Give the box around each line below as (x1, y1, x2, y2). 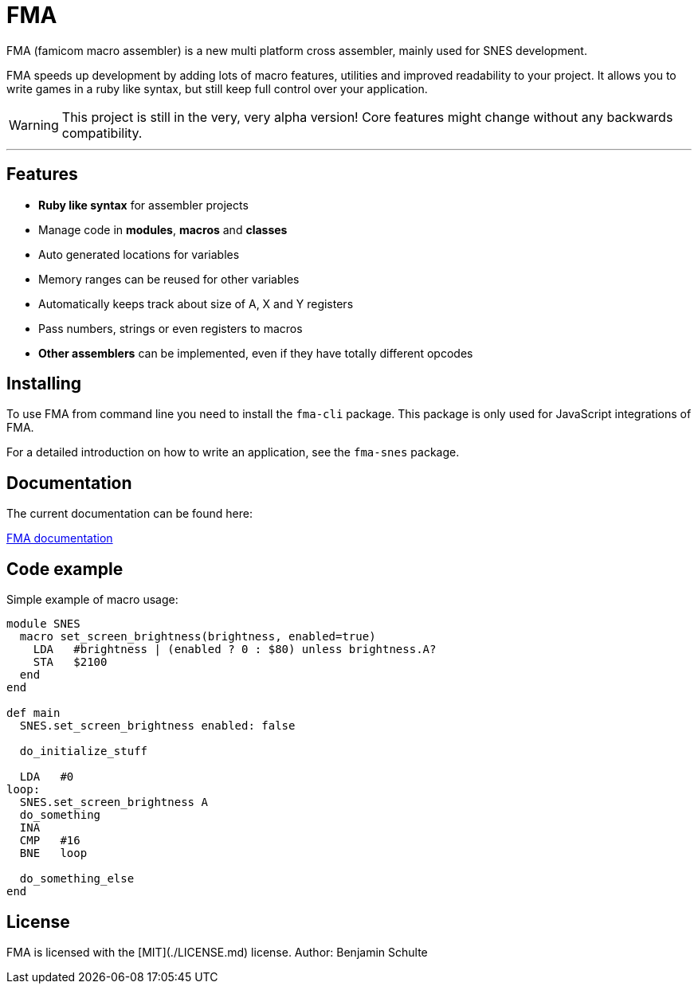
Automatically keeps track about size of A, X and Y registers (38, 296, 354, 311)
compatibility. (61, 124, 143, 141)
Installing (6, 374, 82, 394)
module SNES (6, 617, 80, 631)
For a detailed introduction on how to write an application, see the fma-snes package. (6, 445, 460, 460)
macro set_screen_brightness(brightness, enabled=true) (19, 630, 376, 644)
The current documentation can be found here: (6, 507, 253, 521)
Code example (6, 558, 124, 579)
